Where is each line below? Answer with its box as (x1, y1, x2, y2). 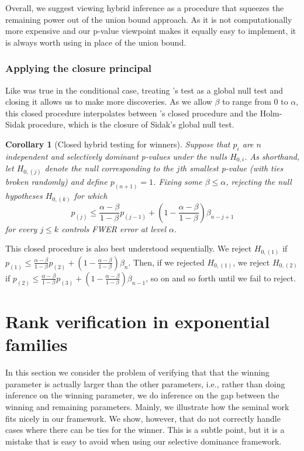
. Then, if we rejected (128, 256, 205, 268)
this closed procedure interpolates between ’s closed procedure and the (5, 106, 258, 119)
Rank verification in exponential (5, 309, 270, 333)
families (5, 332, 68, 356)
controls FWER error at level (61, 222, 166, 235)
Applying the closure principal (5, 61, 152, 75)
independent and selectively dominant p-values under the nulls (5, 150, 227, 162)
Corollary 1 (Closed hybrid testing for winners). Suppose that (5, 137, 230, 150)
